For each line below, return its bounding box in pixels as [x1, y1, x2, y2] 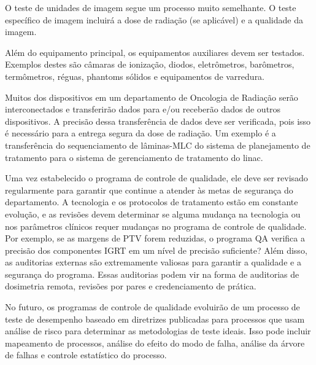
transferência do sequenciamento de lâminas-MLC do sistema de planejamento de [5, 138, 310, 151]
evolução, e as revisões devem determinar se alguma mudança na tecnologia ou [5, 207, 301, 220]
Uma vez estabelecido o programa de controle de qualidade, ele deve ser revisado [5, 171, 308, 184]
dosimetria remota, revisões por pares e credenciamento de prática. [5, 280, 256, 292]
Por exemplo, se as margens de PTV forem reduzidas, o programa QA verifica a [5, 232, 305, 245]
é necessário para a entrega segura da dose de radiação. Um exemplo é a [5, 127, 276, 139]
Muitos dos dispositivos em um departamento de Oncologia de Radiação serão [5, 90, 298, 103]
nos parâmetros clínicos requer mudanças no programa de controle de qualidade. [5, 219, 307, 232]
